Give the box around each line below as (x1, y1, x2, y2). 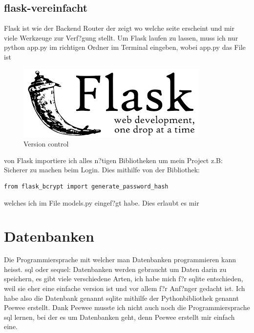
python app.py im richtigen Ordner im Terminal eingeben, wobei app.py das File (4, 42, 246, 52)
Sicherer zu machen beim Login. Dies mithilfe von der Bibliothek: (4, 165, 200, 175)
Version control (23, 139, 69, 149)
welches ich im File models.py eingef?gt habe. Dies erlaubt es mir (4, 197, 199, 208)
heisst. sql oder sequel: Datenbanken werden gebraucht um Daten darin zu (4, 264, 227, 274)
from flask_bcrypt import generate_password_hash (4, 183, 169, 190)
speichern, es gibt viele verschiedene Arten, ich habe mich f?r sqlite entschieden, (4, 273, 243, 284)
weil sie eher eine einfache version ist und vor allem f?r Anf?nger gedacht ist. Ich (4, 283, 245, 293)
